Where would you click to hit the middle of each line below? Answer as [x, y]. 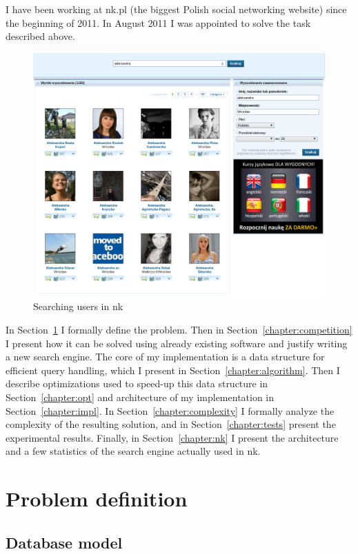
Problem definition [97, 499]
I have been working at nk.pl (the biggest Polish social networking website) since [176, 9]
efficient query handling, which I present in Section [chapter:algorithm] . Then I [173, 370]
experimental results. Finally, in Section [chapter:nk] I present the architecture [172, 437]
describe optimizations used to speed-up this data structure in [137, 383]
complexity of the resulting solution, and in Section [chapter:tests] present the [171, 424]
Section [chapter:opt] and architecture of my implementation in [140, 397]
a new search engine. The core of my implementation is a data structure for [165, 357]
